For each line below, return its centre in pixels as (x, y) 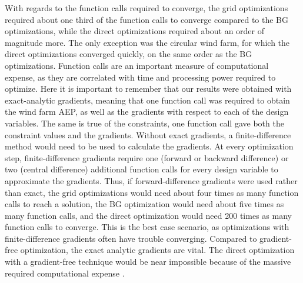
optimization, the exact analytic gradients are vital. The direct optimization (157, 250)
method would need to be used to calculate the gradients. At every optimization (149, 146)
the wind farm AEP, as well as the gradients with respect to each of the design (147, 111)
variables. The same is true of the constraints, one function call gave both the (144, 123)
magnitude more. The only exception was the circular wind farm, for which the (147, 42)
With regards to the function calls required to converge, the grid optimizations (146, 8)
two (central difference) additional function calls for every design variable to (141, 169)
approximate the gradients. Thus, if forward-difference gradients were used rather (151, 180)
